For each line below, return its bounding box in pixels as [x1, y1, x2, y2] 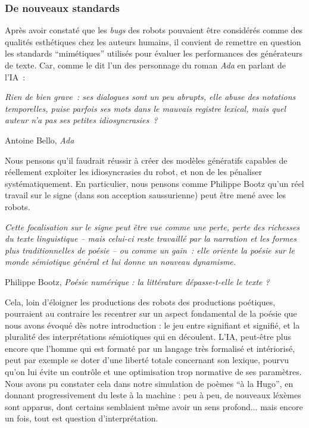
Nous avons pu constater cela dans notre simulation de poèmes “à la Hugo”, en [5, 377, 294, 389]
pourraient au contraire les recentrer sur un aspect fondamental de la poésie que [5, 307, 297, 320]
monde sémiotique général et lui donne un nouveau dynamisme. [5, 255, 236, 268]
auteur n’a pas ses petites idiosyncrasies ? [5, 114, 158, 126]
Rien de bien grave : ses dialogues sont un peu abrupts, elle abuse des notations [5, 90, 296, 103]
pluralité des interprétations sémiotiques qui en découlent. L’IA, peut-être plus [5, 330, 292, 343]
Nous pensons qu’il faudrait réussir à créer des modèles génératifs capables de [5, 154, 288, 166]
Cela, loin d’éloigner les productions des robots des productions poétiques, [5, 295, 276, 308]
